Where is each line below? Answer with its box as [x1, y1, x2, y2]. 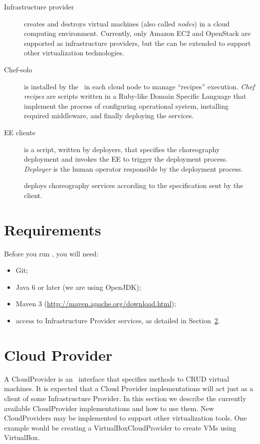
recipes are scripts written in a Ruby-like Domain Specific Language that [24, 91, 247, 101]
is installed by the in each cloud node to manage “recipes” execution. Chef [24, 81, 255, 91]
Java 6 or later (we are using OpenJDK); [15, 281, 141, 292]
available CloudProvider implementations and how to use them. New [4, 403, 214, 413]
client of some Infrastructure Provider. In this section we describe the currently [4, 393, 247, 403]
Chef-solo [4, 64, 32, 74]
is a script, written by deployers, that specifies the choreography [24, 144, 220, 154]
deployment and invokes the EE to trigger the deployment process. [24, 154, 228, 164]
